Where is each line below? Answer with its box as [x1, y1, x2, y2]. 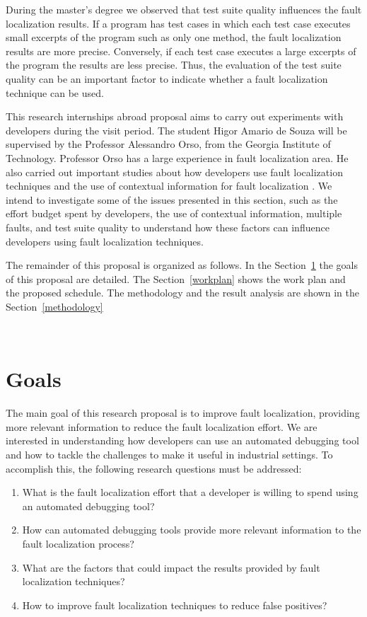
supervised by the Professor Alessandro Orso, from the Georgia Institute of [6, 137, 331, 151]
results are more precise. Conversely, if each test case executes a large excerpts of [6, 43, 356, 58]
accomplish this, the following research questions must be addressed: [6, 461, 302, 475]
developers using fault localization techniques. [6, 233, 204, 248]
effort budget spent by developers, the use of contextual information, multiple [6, 206, 342, 221]
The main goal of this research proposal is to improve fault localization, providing [6, 405, 360, 420]
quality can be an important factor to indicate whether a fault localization [6, 71, 328, 86]
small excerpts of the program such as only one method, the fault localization [6, 30, 342, 45]
